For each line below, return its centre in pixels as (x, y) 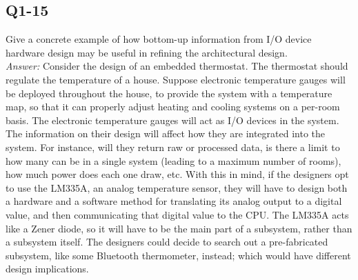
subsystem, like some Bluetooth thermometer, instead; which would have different (178, 255)
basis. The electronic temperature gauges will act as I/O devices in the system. (172, 120)
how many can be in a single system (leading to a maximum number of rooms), (173, 160)
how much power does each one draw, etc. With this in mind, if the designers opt (177, 174)
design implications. (47, 269)
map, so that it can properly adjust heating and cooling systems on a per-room (173, 107)
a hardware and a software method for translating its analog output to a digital (174, 201)
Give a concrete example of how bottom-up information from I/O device (159, 39)
